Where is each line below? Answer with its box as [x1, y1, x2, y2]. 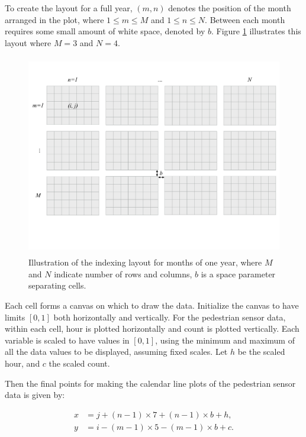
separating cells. [28, 279, 86, 292]
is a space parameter [201, 267, 276, 280]
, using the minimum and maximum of [155, 334, 295, 346]
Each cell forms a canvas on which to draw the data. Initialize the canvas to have [5, 299, 299, 312]
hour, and [5, 357, 40, 370]
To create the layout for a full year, [5, 2, 133, 14]
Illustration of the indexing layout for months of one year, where [28, 256, 262, 268]
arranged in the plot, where [5, 13, 104, 25]
